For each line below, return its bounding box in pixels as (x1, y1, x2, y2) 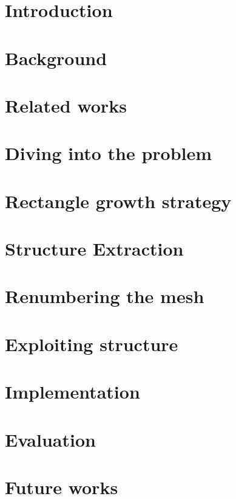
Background (5, 45, 107, 70)
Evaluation (5, 427, 96, 452)
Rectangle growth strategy (5, 188, 232, 213)
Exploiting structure (5, 331, 178, 356)
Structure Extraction (5, 236, 184, 261)
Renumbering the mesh (5, 284, 204, 309)
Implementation (5, 379, 140, 404)
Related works (5, 92, 127, 117)
